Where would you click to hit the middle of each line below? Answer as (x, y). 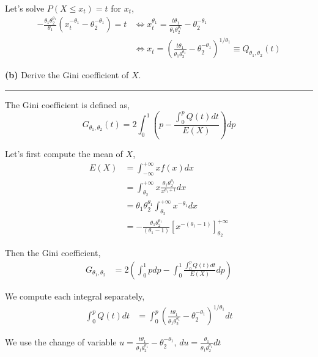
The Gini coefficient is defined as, (68, 104)
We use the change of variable (61, 342)
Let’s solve (25, 8)
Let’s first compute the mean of (64, 154)
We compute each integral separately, (75, 296)
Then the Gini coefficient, (53, 253)
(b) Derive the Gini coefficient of (67, 75)
